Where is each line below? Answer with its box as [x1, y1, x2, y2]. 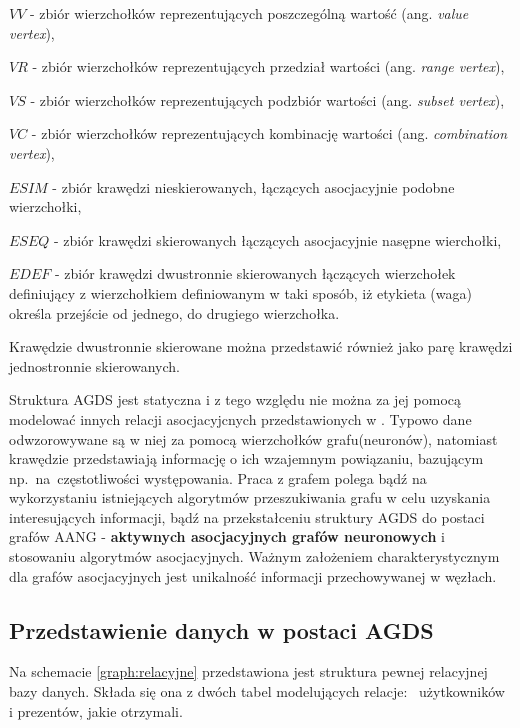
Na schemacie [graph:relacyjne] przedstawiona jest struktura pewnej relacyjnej [9, 661, 488, 682]
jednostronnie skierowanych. [9, 355, 180, 376]
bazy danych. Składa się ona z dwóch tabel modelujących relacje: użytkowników [9, 681, 505, 702]
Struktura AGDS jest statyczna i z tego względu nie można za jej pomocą [9, 389, 461, 410]
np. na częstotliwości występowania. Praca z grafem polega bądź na [9, 467, 427, 488]
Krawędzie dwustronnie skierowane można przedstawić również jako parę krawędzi [9, 336, 513, 357]
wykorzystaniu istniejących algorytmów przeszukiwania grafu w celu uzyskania [9, 487, 491, 508]
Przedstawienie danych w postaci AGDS [9, 614, 434, 645]
